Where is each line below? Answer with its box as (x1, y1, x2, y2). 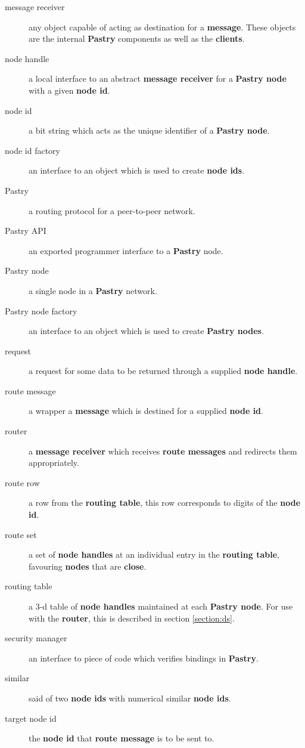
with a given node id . (29, 84, 110, 96)
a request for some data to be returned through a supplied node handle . (29, 364, 298, 377)
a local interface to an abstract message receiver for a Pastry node (29, 72, 287, 85)
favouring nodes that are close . (29, 560, 147, 572)
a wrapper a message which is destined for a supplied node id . (29, 404, 263, 417)
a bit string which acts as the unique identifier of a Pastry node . (29, 124, 270, 137)
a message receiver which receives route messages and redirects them (29, 444, 297, 457)
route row (5, 476, 40, 489)
